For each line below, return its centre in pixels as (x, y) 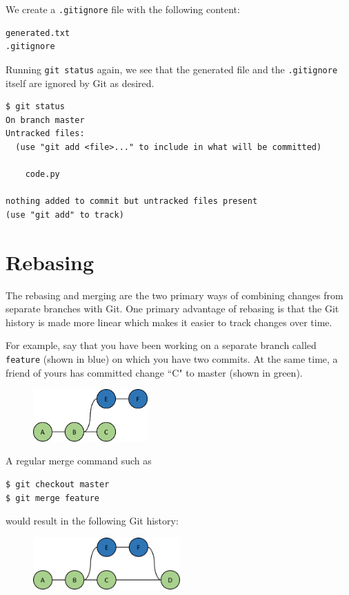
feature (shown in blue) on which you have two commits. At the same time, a (172, 358)
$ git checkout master (58, 484)
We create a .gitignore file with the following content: (123, 9)
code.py (42, 174)
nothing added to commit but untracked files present (132, 201)
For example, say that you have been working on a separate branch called (161, 345)
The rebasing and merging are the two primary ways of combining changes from (174, 295)
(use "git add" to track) (65, 215)
